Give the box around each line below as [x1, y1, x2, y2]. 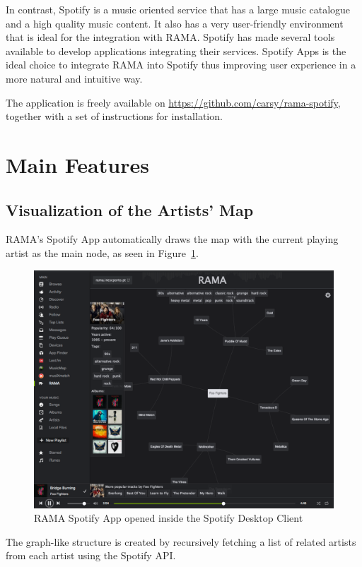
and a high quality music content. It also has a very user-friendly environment [6, 16, 344, 30]
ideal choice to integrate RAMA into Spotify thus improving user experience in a [6, 57, 356, 72]
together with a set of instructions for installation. [6, 109, 223, 124]
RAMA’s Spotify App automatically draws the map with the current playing [6, 232, 339, 246]
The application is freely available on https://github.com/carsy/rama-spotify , [6, 95, 341, 109]
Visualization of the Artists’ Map [6, 198, 254, 220]
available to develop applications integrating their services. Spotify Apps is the [6, 43, 346, 58]
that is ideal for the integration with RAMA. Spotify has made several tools [6, 30, 335, 44]
